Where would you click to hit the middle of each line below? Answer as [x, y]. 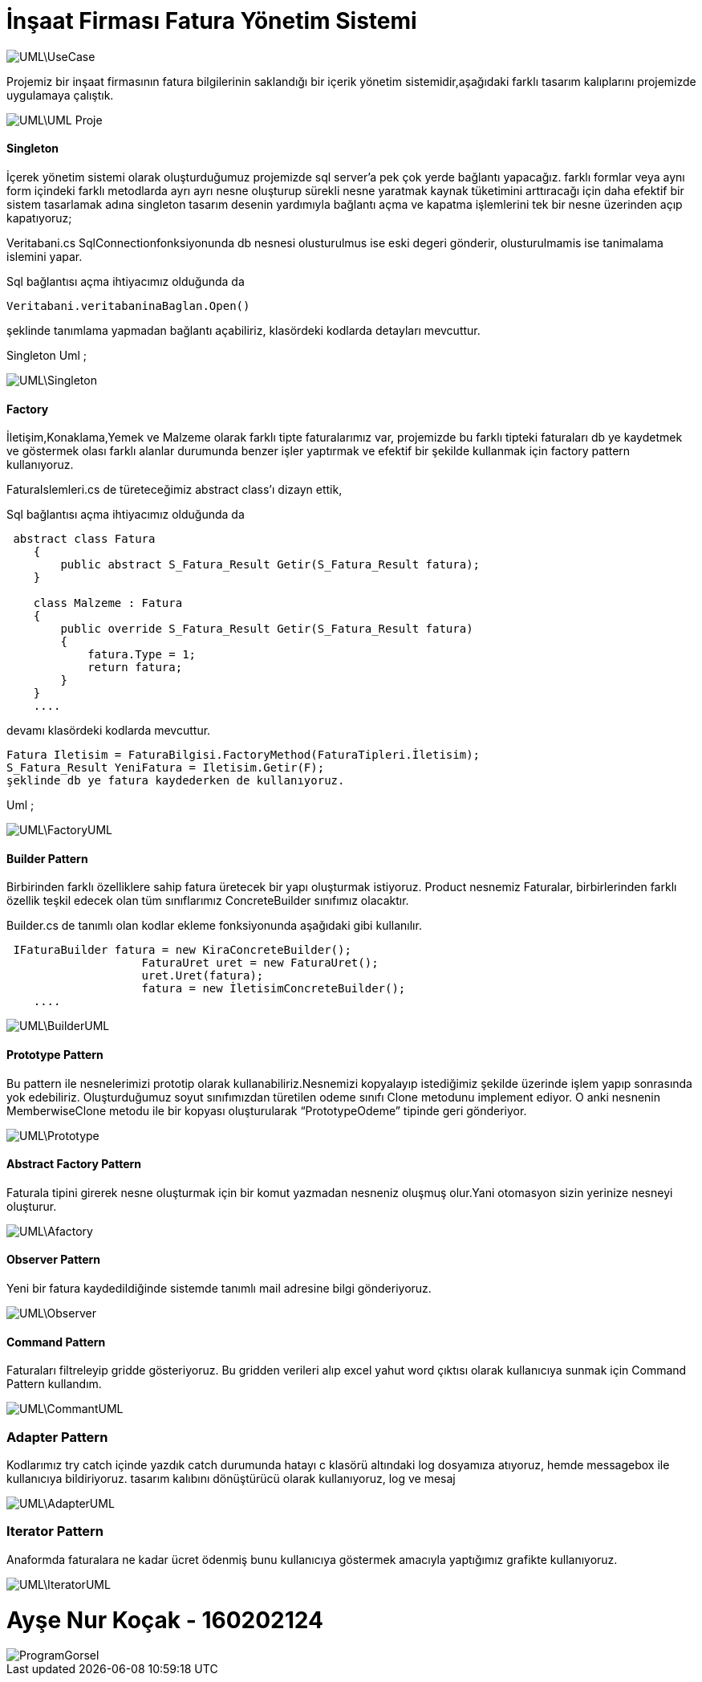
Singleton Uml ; [47, 355]
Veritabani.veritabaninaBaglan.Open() [128, 305]
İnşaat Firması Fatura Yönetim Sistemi [212, 21]
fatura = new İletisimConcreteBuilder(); [274, 989]
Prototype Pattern [55, 1055]
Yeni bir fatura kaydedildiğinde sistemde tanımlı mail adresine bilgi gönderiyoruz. [219, 1289]
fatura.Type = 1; [142, 655]
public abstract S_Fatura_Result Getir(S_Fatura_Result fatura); [270, 565]
